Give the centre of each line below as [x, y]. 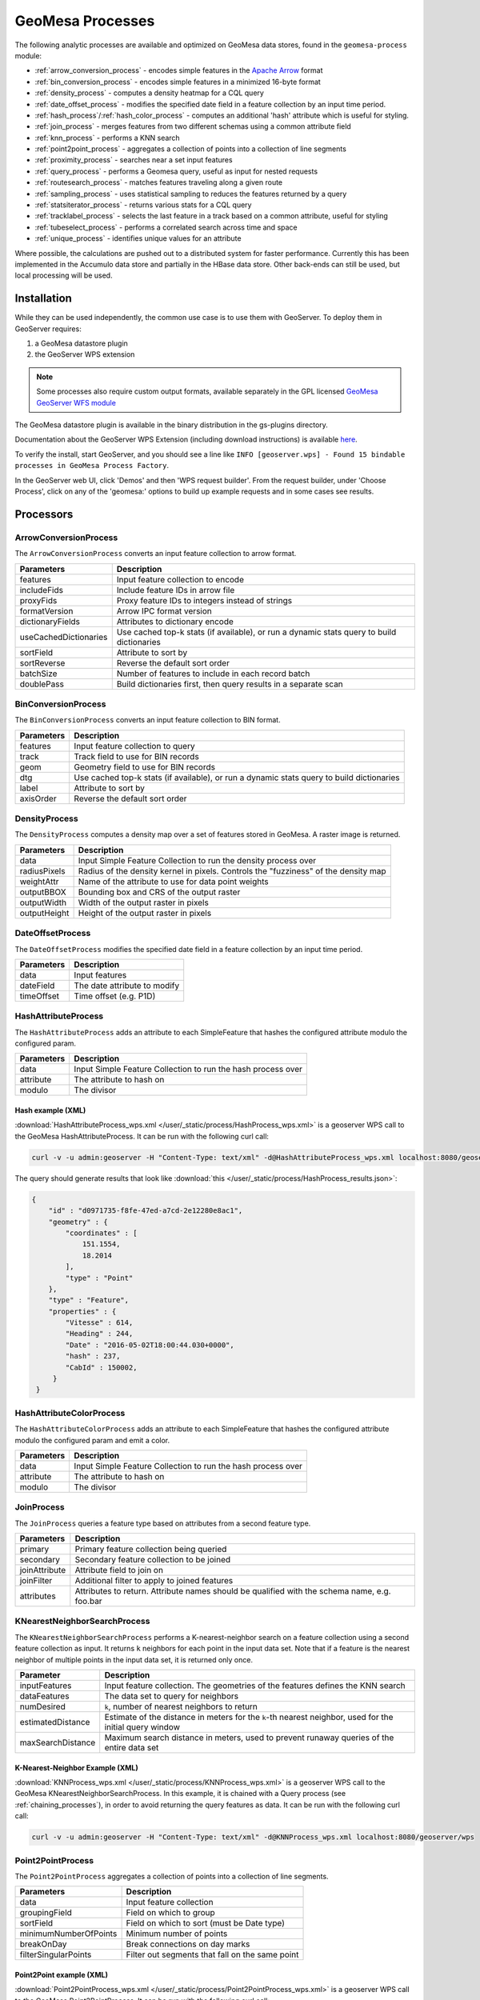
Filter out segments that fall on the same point [212, 1954]
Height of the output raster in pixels [145, 913]
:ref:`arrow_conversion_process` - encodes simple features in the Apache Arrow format [179, 70]
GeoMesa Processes [85, 21]
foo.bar [89, 1602]
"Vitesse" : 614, [99, 1323]
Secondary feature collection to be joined [153, 1560]
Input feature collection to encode [180, 579]
